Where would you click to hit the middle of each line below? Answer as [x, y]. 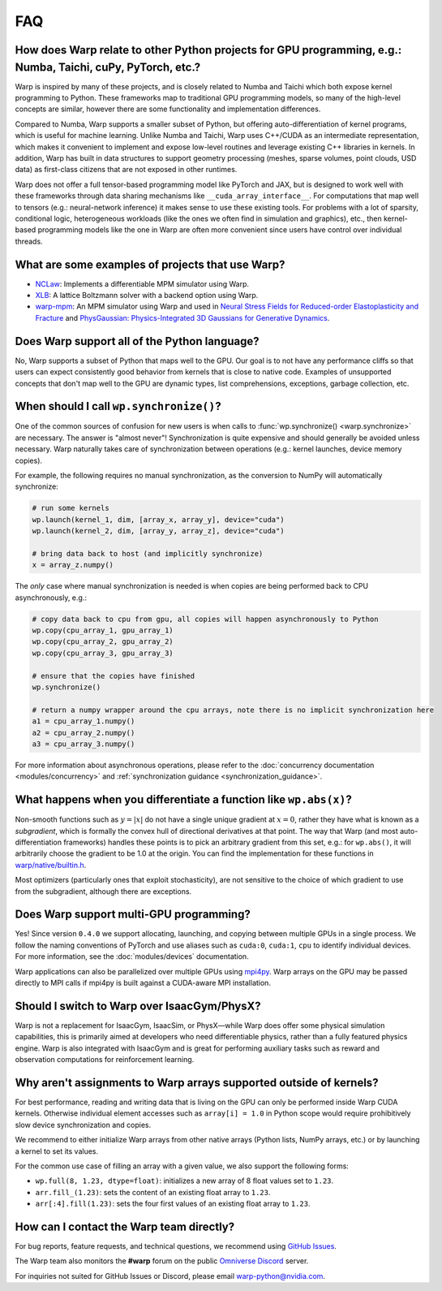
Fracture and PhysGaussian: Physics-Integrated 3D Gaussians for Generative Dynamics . [182, 317]
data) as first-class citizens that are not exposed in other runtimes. [126, 170]
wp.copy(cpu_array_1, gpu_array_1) [103, 630]
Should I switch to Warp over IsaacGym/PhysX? [138, 1006]
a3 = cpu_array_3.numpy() [84, 744]
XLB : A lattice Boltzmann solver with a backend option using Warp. [147, 296]
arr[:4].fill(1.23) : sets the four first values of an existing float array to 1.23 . [173, 1204]
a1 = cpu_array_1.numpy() [84, 721]
